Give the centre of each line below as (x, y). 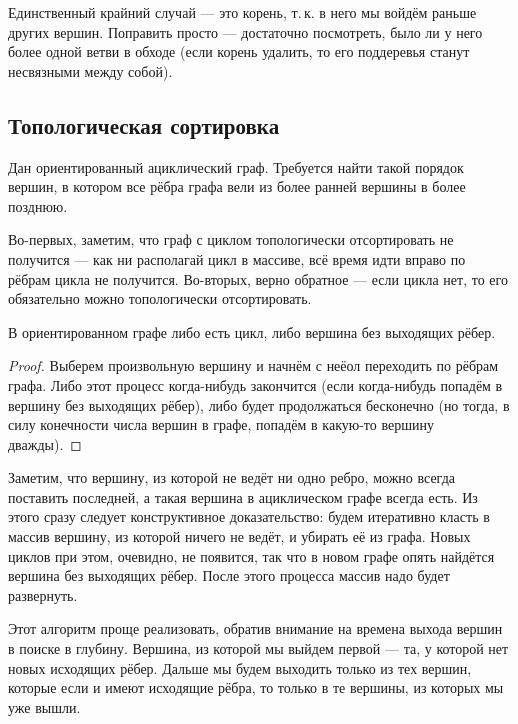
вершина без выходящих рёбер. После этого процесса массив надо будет (229, 575)
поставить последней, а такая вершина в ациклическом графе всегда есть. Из (243, 496)
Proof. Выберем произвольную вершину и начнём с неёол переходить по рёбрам (253, 365)
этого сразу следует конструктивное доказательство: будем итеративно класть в (249, 516)
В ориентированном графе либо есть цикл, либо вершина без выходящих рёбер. (252, 331)
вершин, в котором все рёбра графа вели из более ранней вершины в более (237, 186)
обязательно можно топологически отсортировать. (160, 298)
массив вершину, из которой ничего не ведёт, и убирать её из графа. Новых (239, 536)
